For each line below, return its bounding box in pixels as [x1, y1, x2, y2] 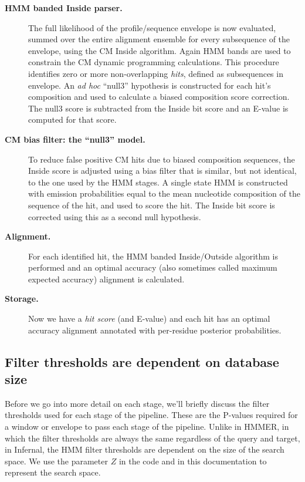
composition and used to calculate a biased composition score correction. [28, 90, 290, 103]
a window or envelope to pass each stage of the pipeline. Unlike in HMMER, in [5, 420, 289, 433]
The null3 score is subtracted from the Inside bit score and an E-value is [28, 102, 289, 114]
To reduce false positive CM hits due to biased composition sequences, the [28, 153, 295, 165]
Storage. [5, 292, 39, 305]
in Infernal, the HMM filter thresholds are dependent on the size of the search [5, 443, 284, 456]
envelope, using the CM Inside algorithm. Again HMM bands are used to [28, 44, 291, 56]
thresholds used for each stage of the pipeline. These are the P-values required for [5, 409, 298, 421]
